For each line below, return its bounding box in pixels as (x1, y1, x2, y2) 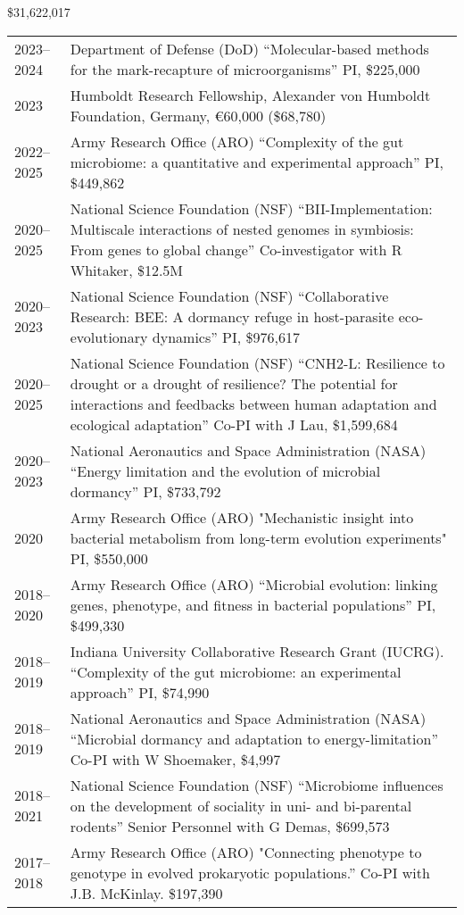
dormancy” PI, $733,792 (70, 480, 221, 502)
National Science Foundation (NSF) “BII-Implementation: (70, 197, 433, 219)
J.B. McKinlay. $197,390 (70, 882, 223, 903)
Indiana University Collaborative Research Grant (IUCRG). (70, 640, 444, 661)
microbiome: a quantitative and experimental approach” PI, (70, 151, 443, 172)
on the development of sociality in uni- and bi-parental (70, 794, 412, 816)
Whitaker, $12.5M (70, 259, 184, 280)
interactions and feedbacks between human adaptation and (70, 393, 437, 414)
